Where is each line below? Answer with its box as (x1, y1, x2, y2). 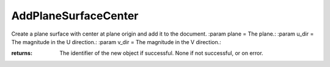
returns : (11, 49, 33, 57)
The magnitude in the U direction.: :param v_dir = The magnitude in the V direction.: (11, 38, 221, 45)
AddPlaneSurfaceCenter (11, 9, 139, 22)
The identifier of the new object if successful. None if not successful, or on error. (59, 49, 263, 57)
